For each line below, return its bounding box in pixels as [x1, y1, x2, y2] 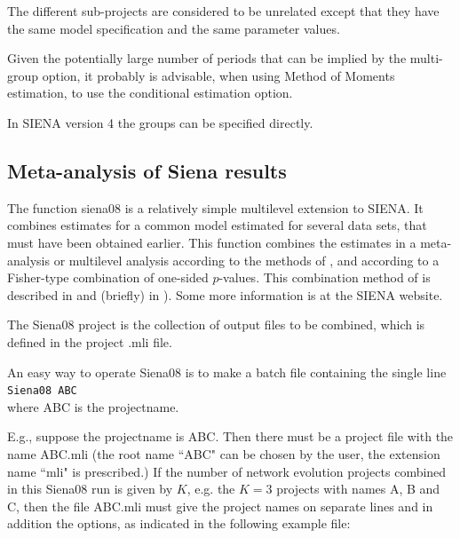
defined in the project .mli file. [7, 332, 172, 351]
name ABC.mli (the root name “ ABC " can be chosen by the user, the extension [7, 444, 440, 463]
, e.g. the [186, 479, 235, 498]
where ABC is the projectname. [7, 397, 179, 415]
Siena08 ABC [7, 384, 77, 398]
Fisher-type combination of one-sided [7, 268, 209, 287]
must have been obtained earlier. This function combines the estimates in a [7, 233, 416, 251]
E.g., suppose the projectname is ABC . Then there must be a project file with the [7, 427, 454, 446]
